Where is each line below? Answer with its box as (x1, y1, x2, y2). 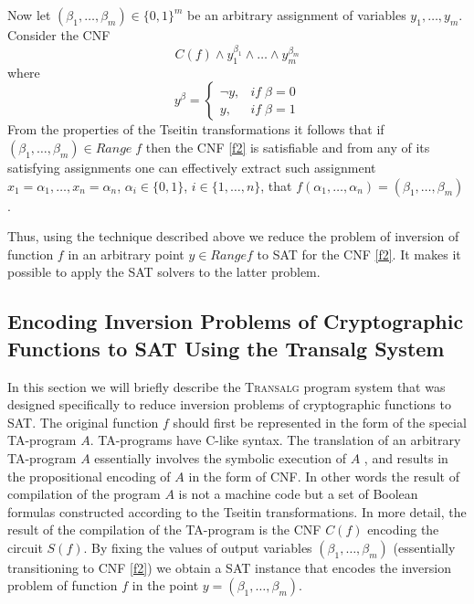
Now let (7, 5, 51, 24)
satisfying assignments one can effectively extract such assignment (7, 157, 376, 176)
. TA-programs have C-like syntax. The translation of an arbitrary (90, 430, 461, 450)
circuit (7, 537, 43, 556)
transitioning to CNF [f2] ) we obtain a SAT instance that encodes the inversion (7, 557, 451, 577)
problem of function (7, 576, 118, 595)
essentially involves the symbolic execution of (94, 448, 346, 467)
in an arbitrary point (68, 244, 184, 263)
